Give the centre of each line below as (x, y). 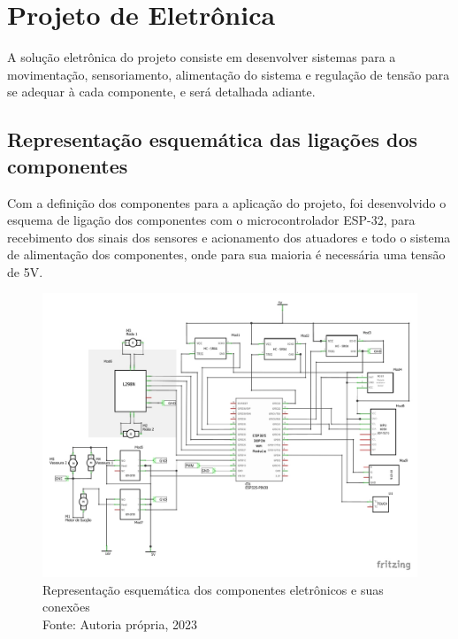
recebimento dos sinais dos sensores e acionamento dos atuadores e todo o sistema (229, 237)
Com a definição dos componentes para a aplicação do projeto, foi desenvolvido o (227, 202)
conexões (66, 607)
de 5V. (25, 271)
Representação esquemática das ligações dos (213, 139)
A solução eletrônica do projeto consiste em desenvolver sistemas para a (202, 57)
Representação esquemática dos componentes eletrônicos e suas (213, 589)
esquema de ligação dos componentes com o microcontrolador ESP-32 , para (211, 220)
